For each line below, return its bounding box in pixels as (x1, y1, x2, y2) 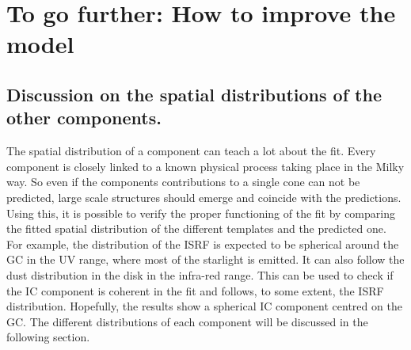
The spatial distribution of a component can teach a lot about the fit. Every (6, 143, 376, 159)
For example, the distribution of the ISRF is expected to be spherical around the (6, 235, 399, 252)
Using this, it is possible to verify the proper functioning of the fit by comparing (6, 204, 395, 221)
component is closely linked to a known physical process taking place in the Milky (6, 158, 405, 174)
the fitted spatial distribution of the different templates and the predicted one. (6, 220, 386, 237)
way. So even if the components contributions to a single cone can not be (6, 173, 360, 190)
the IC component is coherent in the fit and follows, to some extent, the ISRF (6, 282, 384, 299)
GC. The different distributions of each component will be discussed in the (6, 313, 368, 329)
